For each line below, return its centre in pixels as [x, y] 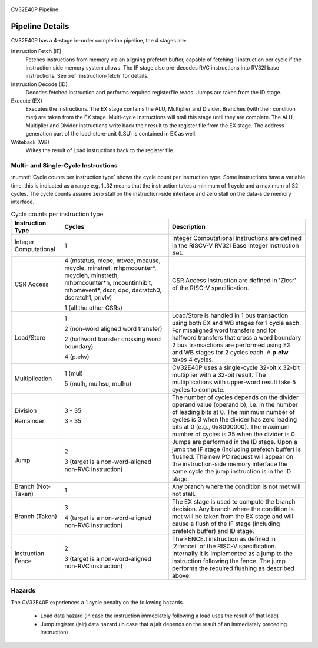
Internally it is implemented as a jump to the [232, 554]
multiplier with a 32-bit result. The [219, 375]
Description [188, 227]
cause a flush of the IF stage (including [226, 524]
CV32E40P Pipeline [35, 9]
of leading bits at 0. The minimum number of [233, 412]
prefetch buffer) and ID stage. [213, 531]
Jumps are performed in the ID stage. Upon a [234, 442]
